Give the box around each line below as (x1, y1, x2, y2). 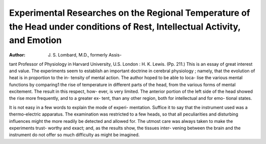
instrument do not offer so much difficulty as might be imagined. (9, 132, 140, 138)
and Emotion (9, 35, 62, 46)
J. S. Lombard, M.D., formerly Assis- (48, 52, 122, 58)
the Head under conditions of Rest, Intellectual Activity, (9, 21, 241, 32)
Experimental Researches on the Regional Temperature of (9, 7, 251, 18)
